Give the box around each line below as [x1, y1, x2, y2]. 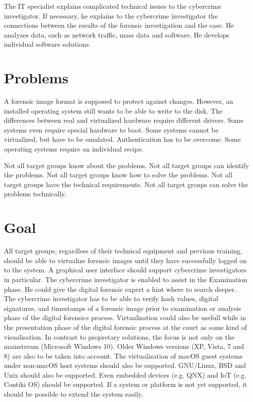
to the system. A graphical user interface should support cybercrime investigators [4, 265, 247, 275]
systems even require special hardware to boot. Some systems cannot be [4, 124, 218, 134]
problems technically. [4, 189, 67, 199]
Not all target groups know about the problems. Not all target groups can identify [4, 160, 249, 170]
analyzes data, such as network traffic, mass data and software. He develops [4, 29, 229, 39]
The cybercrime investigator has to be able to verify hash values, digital [4, 293, 218, 304]
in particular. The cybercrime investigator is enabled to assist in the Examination [4, 274, 248, 284]
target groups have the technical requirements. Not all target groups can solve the [4, 179, 248, 189]
